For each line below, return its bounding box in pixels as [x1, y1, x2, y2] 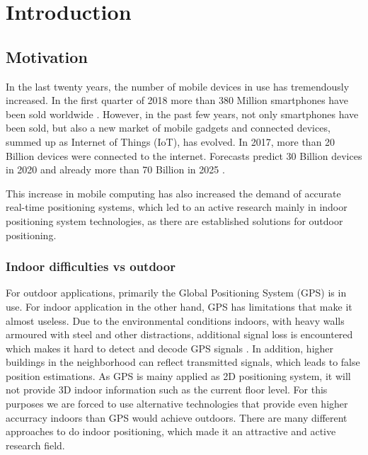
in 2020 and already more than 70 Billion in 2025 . [6, 162, 225, 177]
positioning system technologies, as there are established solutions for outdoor [6, 213, 343, 228]
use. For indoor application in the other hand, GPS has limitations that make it [6, 299, 352, 313]
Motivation [6, 45, 88, 67]
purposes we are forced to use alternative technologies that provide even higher [6, 396, 348, 411]
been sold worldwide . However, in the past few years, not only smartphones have [6, 106, 359, 121]
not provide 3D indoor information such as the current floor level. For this [6, 382, 328, 397]
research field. [6, 437, 65, 452]
